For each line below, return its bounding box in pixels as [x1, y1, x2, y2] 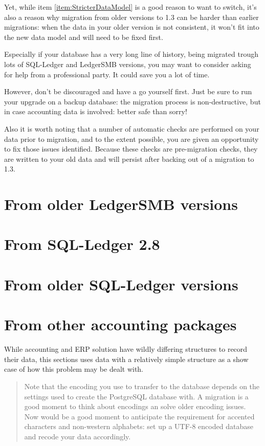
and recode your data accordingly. [24, 431, 131, 441]
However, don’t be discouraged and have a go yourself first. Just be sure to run [4, 86, 252, 97]
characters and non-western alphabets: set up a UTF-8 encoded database [24, 421, 253, 432]
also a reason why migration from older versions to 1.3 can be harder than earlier [4, 11, 259, 22]
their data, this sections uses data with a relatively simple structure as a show [4, 353, 249, 364]
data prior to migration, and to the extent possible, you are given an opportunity [4, 133, 259, 144]
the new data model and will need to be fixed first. [4, 31, 163, 42]
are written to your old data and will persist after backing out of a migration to [4, 153, 254, 164]
